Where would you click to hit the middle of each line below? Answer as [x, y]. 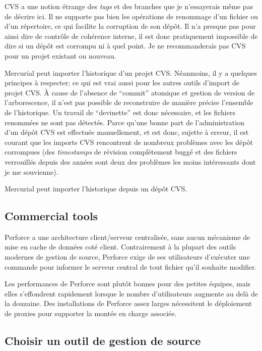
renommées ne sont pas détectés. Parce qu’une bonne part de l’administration [124, 122]
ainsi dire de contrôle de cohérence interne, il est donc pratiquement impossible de [131, 36]
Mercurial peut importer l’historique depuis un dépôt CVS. [96, 189]
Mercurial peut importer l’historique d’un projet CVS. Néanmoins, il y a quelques [131, 72]
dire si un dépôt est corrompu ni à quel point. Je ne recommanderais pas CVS [125, 46]
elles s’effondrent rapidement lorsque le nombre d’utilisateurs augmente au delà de [132, 293]
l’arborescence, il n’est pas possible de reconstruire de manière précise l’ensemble [129, 102]
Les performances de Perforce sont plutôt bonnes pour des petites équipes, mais [128, 284]
